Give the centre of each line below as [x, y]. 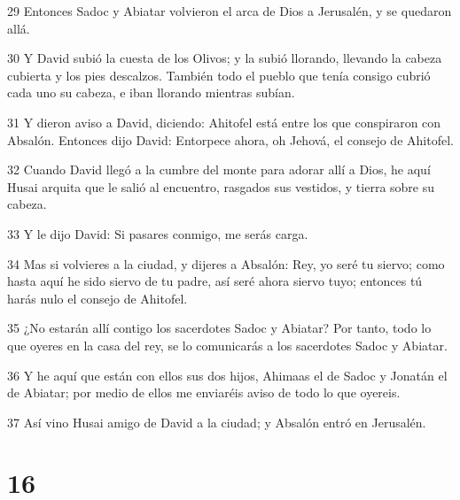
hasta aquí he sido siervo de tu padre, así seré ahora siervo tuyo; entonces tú [215, 281]
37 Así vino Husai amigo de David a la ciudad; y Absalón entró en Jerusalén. [217, 422]
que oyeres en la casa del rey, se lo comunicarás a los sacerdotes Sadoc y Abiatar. [227, 345]
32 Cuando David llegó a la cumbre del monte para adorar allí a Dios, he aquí [219, 169]
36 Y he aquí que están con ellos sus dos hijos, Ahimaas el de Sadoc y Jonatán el [227, 375]
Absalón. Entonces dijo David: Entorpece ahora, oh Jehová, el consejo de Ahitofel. [230, 139]
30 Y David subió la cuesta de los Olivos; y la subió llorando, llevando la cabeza [225, 58]
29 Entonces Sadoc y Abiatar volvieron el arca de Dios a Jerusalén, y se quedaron [230, 11]
